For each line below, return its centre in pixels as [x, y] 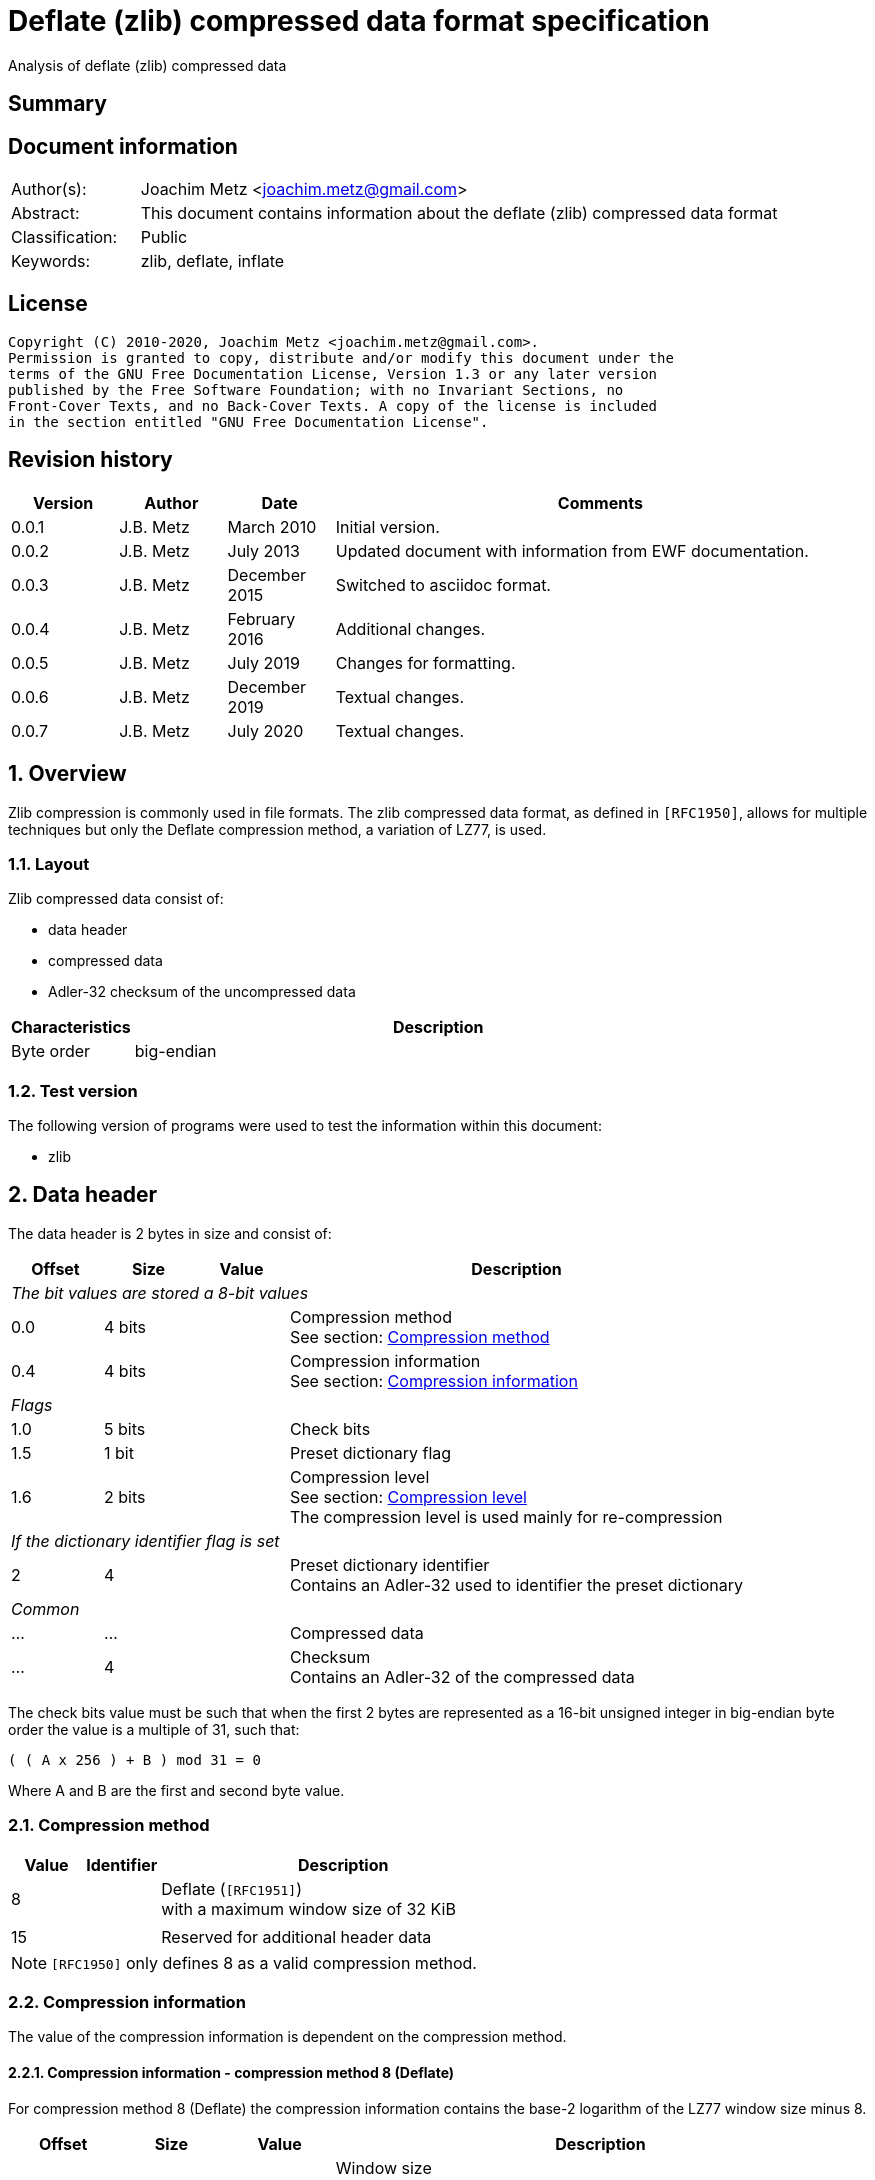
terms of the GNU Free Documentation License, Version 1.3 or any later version [333, 373]
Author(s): [49, 189]
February [261, 618]
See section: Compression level [408, 1496]
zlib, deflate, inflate [212, 261]
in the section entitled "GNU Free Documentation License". [248, 421]
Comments [600, 502]
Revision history [90, 460]
